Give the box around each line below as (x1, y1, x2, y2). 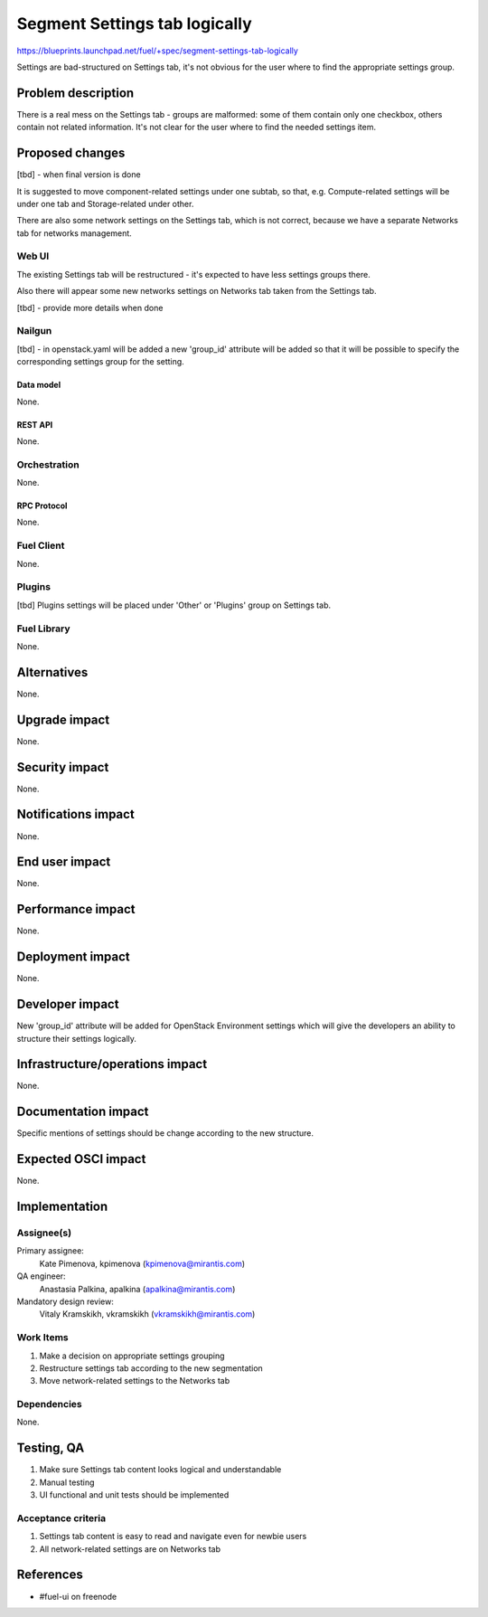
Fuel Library (16, 622, 70, 635)
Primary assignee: (16, 1245, 85, 1256)
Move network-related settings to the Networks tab (39, 1376, 230, 1386)
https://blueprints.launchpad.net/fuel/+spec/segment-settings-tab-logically (16, 45, 298, 56)
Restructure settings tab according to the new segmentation (39, 1362, 264, 1374)
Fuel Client (16, 539, 65, 552)
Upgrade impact (16, 712, 110, 727)
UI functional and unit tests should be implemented (39, 1489, 230, 1500)
